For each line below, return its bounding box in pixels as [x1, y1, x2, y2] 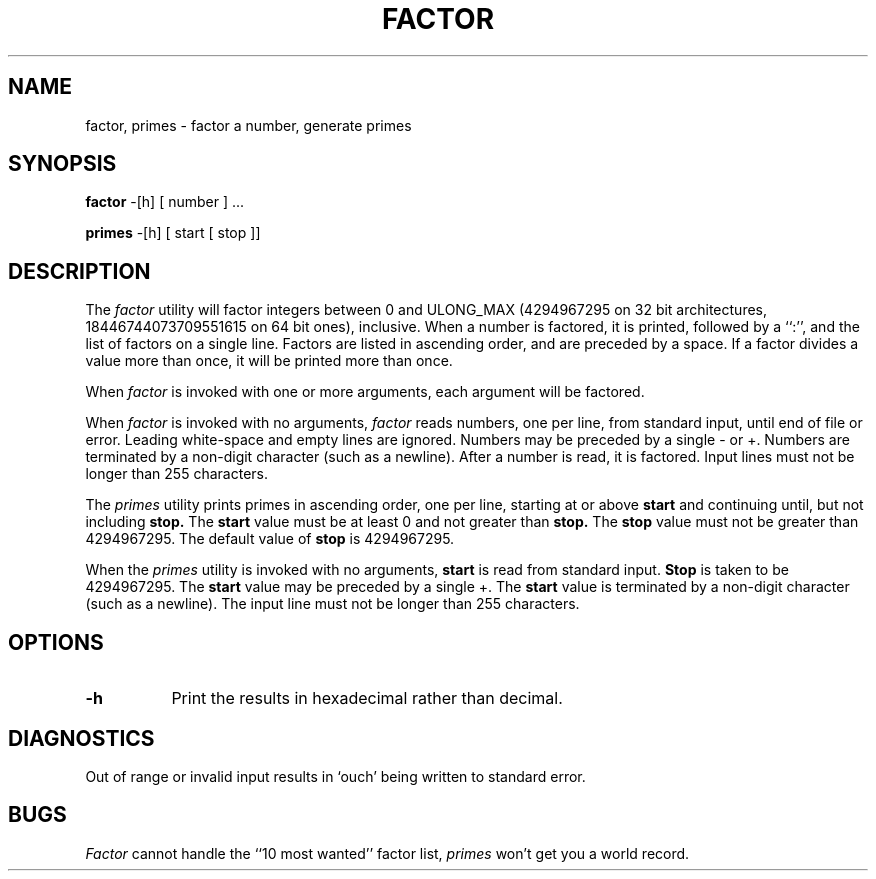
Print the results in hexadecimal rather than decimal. [171, 688, 563, 709]
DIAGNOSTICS [8, 725, 155, 751]
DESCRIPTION [8, 258, 151, 284]
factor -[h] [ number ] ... [85, 193, 245, 211]
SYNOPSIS [8, 151, 117, 177]
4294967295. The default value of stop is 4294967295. [85, 530, 455, 548]
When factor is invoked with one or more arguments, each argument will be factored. [85, 383, 645, 401]
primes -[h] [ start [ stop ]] [85, 224, 261, 242]
